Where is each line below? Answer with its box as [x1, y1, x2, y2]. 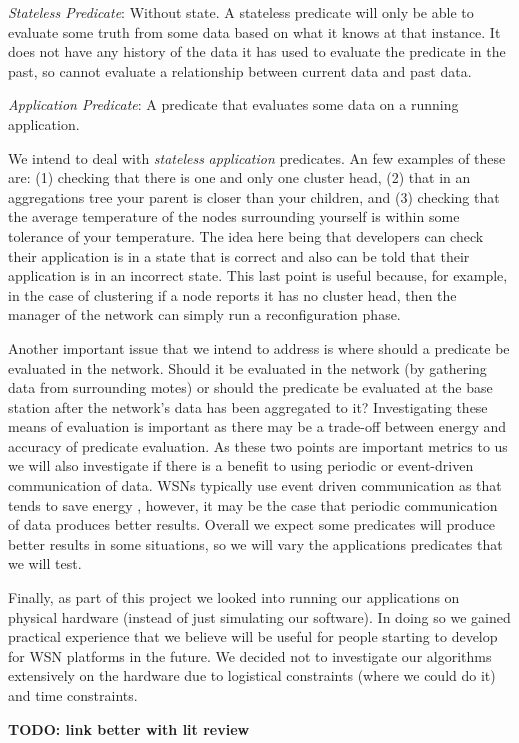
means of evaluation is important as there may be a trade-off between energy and [8, 416, 507, 437]
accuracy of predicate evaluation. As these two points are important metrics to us [8, 435, 508, 456]
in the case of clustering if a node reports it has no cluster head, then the [8, 284, 457, 305]
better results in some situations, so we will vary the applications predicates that [8, 533, 503, 554]
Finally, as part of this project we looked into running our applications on [8, 587, 460, 608]
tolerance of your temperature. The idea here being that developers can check [8, 225, 484, 246]
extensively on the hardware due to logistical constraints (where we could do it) [8, 665, 496, 686]
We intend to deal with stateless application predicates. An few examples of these [8, 147, 506, 168]
